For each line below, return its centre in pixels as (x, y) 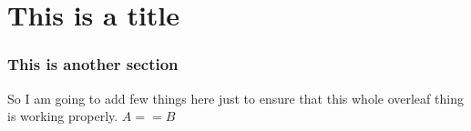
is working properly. (63, 116)
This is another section (93, 64)
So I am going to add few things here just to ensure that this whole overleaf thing (235, 98)
